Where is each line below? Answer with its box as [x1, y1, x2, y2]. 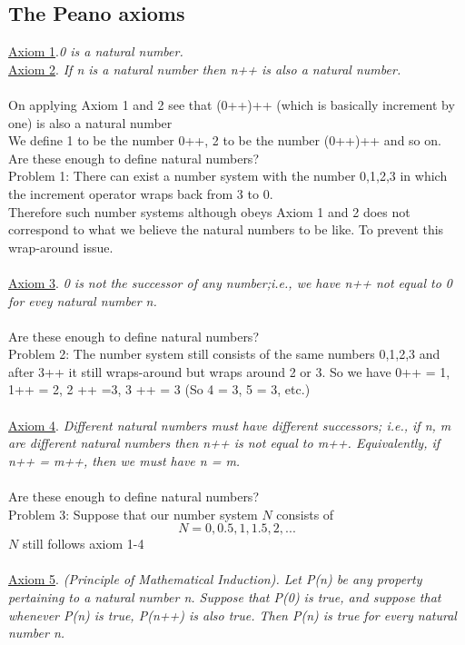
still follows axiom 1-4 [22, 534, 144, 553]
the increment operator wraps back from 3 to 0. [8, 184, 273, 203]
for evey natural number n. [8, 291, 157, 310]
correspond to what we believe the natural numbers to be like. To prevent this [8, 220, 444, 239]
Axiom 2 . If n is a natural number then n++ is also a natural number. [8, 59, 401, 78]
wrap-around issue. [8, 237, 114, 256]
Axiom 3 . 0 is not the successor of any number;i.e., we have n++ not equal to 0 [8, 273, 453, 292]
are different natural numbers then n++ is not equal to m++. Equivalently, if [8, 433, 440, 452]
